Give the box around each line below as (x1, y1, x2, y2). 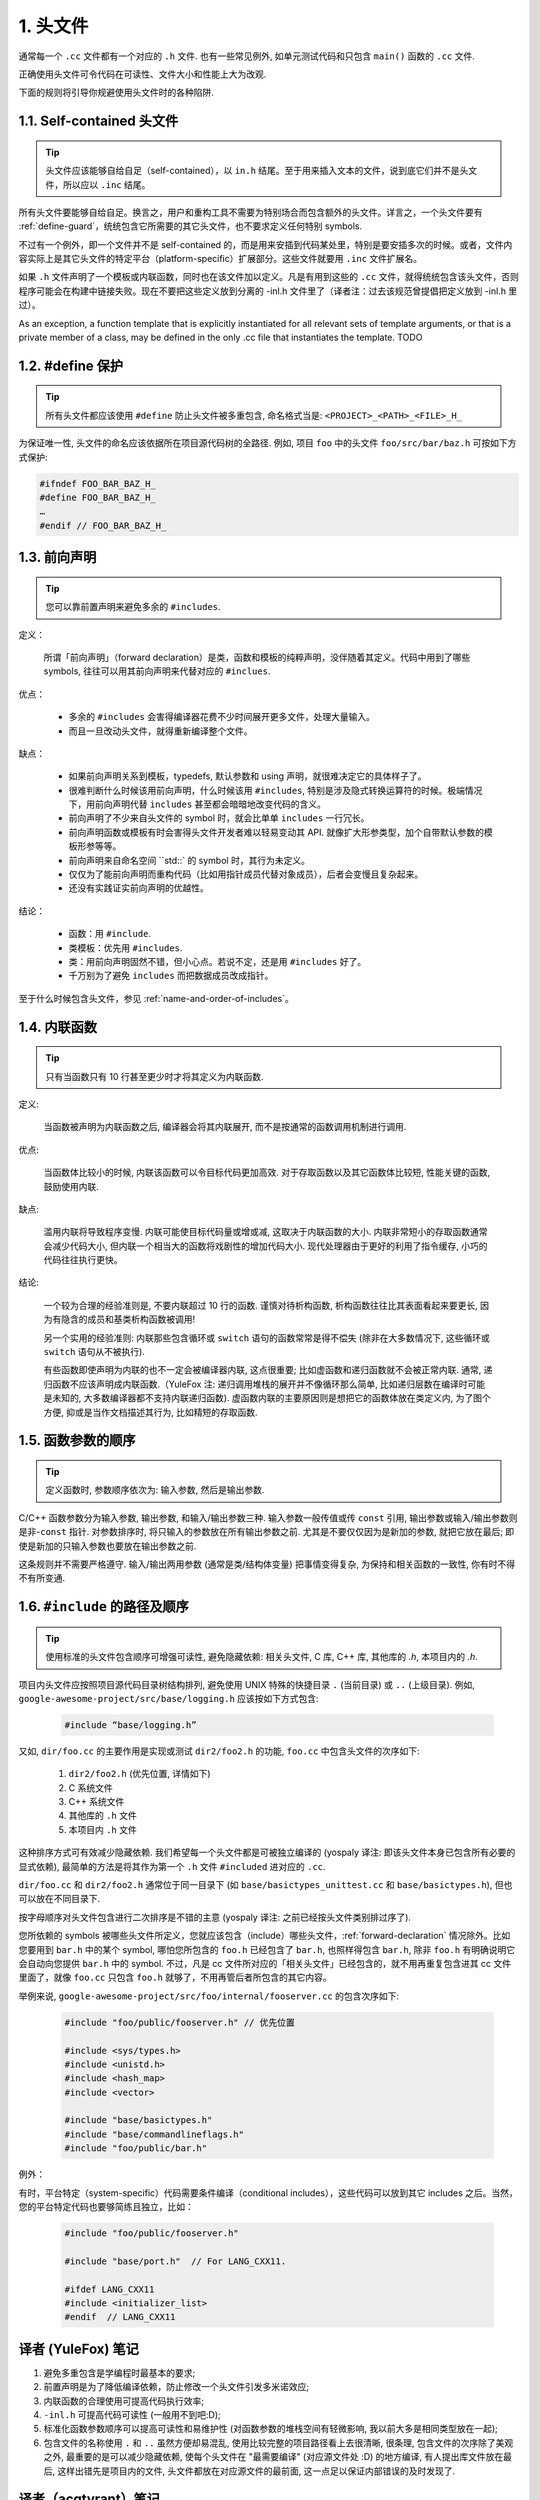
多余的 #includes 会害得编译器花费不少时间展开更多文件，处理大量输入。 (68, 711, 375, 723)
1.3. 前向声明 (18, 549, 97, 566)
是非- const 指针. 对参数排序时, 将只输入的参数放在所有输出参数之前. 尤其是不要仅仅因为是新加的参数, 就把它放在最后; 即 (18, 1526, 515, 1538)
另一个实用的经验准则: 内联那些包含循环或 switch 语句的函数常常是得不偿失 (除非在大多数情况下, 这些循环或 (43, 1331, 490, 1344)
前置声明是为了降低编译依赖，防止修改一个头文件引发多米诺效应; (43, 2381, 310, 2393)
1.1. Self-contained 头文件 (18, 113, 179, 130)
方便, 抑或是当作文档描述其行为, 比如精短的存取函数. (43, 1406, 258, 1418)
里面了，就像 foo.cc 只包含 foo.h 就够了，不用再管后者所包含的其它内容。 (18, 1971, 332, 1984)
